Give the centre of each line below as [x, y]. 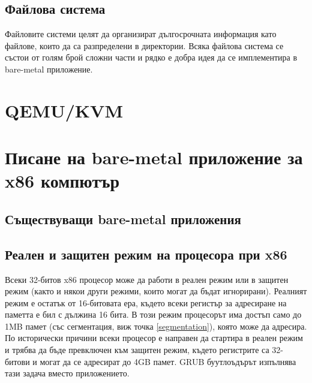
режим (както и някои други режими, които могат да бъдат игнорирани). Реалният [156, 291]
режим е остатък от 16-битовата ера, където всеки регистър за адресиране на [146, 302]
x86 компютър [62, 181]
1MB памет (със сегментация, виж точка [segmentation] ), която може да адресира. [156, 326]
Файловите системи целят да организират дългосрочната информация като [141, 34]
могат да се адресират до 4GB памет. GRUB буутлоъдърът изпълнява [168, 361]
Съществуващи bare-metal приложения [123, 218]
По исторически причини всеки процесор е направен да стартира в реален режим [154, 338]
